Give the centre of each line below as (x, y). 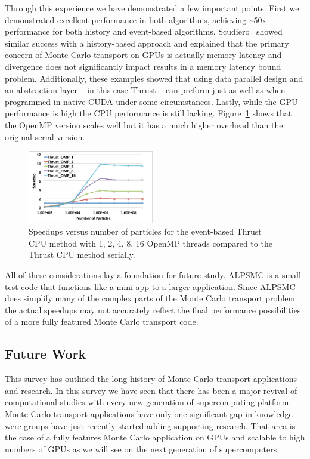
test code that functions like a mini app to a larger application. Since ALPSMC (150, 286)
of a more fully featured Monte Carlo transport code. (102, 321)
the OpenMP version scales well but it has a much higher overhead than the (144, 124)
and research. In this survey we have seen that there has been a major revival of (151, 390)
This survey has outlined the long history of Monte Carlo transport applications (151, 379)
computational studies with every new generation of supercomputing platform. (148, 402)
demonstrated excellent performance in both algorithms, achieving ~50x (136, 19)
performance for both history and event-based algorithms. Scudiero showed (144, 31)
